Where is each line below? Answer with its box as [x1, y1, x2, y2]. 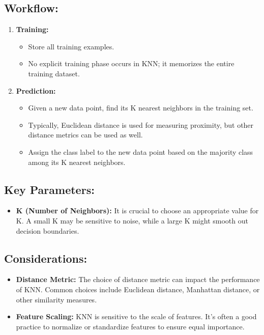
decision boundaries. [16, 225, 79, 236]
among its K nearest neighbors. [28, 156, 126, 167]
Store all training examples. [28, 41, 114, 51]
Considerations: [4, 250, 87, 266]
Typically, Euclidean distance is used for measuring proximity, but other [28, 119, 254, 130]
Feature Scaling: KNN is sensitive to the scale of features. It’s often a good [16, 311, 257, 322]
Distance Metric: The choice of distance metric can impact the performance [16, 274, 260, 285]
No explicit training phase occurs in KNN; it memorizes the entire [28, 58, 234, 69]
